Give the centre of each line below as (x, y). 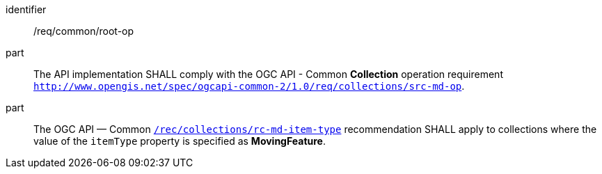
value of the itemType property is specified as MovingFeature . (180, 141)
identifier (26, 9)
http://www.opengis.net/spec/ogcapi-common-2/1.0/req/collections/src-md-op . (249, 86)
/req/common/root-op (84, 31)
